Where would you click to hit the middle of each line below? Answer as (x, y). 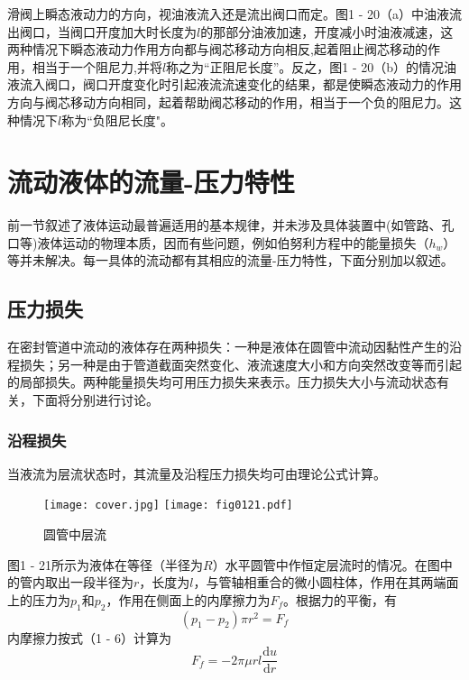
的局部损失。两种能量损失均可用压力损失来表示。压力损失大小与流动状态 (222, 382)
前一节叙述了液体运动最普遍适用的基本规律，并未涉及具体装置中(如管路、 (225, 225)
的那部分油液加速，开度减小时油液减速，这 (327, 31)
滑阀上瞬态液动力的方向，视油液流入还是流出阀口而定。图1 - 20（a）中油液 (228, 14)
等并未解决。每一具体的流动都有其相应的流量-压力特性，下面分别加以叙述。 (230, 260)
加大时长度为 (158, 31)
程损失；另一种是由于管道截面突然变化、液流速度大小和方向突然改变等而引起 (234, 364)
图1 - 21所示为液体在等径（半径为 (105, 564)
